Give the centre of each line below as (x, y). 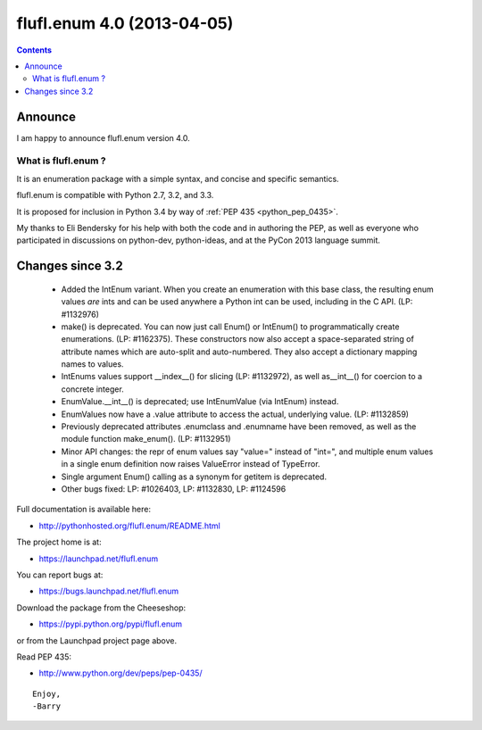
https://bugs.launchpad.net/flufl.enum (109, 591)
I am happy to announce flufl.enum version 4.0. (104, 137)
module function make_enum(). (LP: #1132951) (146, 439)
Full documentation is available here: (84, 510)
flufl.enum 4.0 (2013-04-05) (125, 23)
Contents (34, 50)
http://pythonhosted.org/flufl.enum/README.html (129, 526)
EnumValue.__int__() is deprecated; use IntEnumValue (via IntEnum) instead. (200, 402)
